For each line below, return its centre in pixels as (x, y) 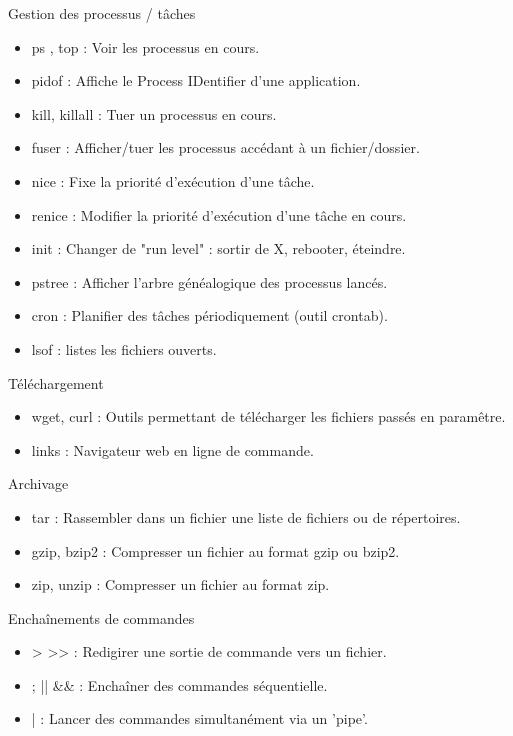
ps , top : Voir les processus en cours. (145, 46)
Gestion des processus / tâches (102, 13)
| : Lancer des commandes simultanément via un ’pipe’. (199, 718)
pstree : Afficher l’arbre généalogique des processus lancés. (209, 281)
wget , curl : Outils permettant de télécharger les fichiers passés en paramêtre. (268, 416)
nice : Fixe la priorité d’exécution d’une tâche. (173, 180)
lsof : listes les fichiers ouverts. (124, 348)
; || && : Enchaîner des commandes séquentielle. (179, 684)
